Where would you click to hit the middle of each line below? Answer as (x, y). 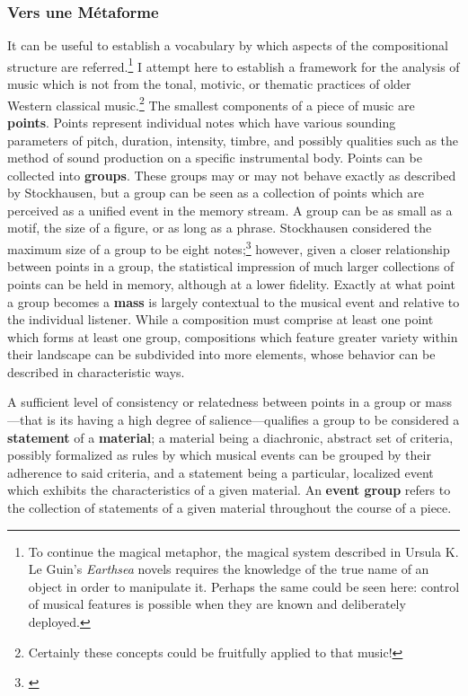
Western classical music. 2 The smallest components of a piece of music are (211, 103)
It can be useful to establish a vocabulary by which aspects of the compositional (228, 45)
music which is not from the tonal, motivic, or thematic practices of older (209, 84)
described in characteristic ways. (96, 371)
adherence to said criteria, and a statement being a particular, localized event (221, 472)
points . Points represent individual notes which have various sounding (202, 122)
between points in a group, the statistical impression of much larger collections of (231, 266)
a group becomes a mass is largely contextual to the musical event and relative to (234, 301)
